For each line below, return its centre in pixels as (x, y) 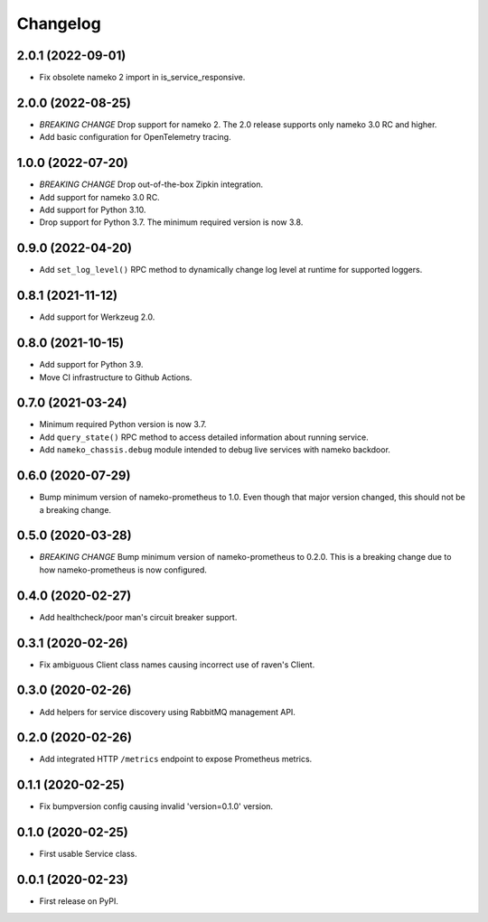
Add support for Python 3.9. (91, 365)
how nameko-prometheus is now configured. (123, 570)
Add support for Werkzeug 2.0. (97, 317)
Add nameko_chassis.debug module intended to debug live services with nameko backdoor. (215, 450)
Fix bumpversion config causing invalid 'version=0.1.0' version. (156, 806)
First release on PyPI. (79, 901)
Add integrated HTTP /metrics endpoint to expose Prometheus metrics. (176, 759)
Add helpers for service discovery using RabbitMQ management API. (167, 712)
